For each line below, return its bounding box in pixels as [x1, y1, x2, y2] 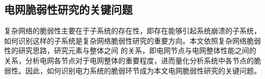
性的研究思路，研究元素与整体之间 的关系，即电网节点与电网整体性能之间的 [4, 45, 256, 56]
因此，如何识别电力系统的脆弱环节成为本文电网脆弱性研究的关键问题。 [25, 65, 261, 75]
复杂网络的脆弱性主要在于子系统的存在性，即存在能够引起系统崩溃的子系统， [4, 25, 261, 36]
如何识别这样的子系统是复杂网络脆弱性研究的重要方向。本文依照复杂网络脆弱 [4, 35, 261, 46]
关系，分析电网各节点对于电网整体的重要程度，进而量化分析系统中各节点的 [4, 55, 254, 65]
